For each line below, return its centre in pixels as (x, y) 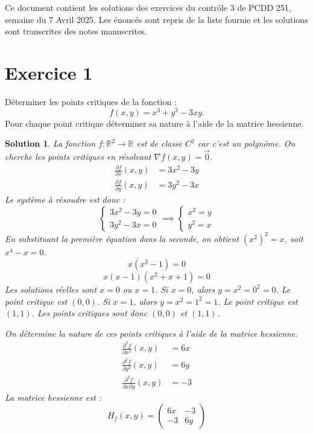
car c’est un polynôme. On (246, 143)
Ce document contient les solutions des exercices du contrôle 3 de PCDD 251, (148, 7)
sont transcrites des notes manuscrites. (76, 31)
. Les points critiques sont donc (90, 313)
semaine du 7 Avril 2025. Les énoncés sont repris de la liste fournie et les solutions (156, 19)
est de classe (160, 143)
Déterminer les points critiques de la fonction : (91, 101)
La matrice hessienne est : (53, 397)
